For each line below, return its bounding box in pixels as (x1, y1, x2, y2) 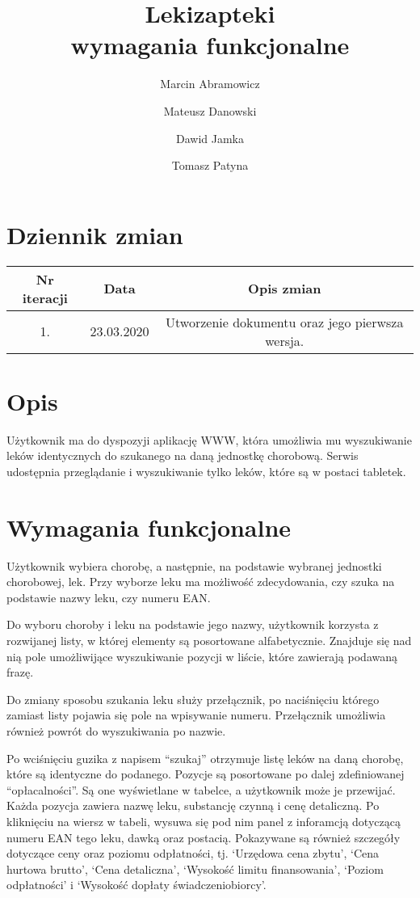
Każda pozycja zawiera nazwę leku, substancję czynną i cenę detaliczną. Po (6, 797, 380, 814)
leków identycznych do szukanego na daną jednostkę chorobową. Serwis (6, 447, 359, 464)
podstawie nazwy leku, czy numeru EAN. (6, 588, 211, 605)
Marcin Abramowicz (160, 75, 260, 92)
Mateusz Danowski (163, 102, 257, 119)
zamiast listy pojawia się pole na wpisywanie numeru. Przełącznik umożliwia (6, 706, 386, 723)
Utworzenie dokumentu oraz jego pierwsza (166, 312, 404, 331)
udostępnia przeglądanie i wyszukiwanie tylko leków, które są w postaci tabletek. (6, 462, 406, 479)
